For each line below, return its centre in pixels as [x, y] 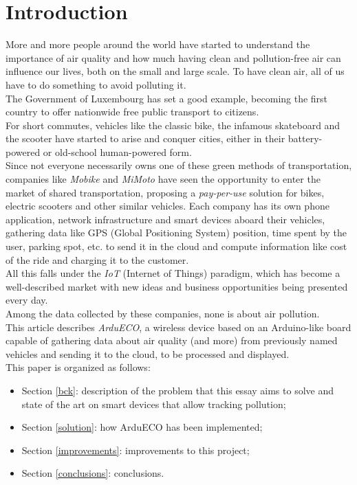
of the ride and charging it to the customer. [97, 259]
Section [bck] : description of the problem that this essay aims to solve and [178, 390]
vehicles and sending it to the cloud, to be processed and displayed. [148, 353]
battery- [305, 138]
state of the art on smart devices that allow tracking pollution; [154, 404]
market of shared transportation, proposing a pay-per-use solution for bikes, [165, 192]
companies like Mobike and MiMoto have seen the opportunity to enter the [163, 179]
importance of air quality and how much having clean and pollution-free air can [173, 57]
